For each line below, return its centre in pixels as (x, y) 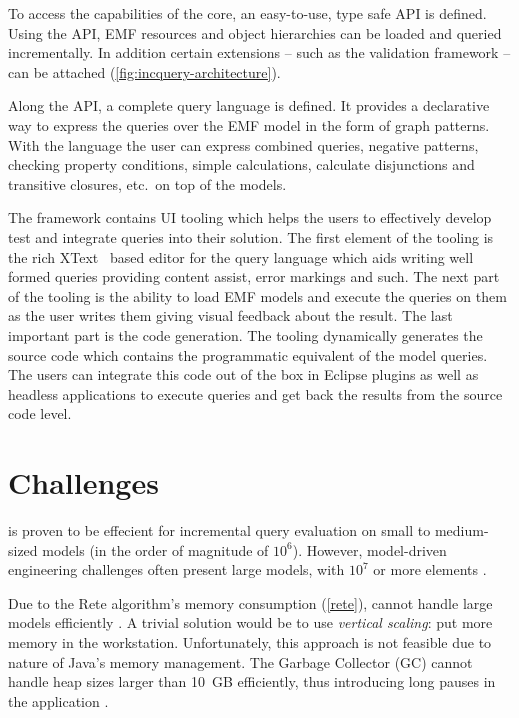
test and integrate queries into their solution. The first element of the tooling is (251, 236)
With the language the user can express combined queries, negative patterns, (243, 144)
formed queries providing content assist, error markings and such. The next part (254, 276)
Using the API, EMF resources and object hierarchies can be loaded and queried (255, 32)
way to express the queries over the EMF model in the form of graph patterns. (249, 124)
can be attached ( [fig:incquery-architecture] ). (144, 71)
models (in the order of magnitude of (155, 549)
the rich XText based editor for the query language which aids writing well (241, 256)
